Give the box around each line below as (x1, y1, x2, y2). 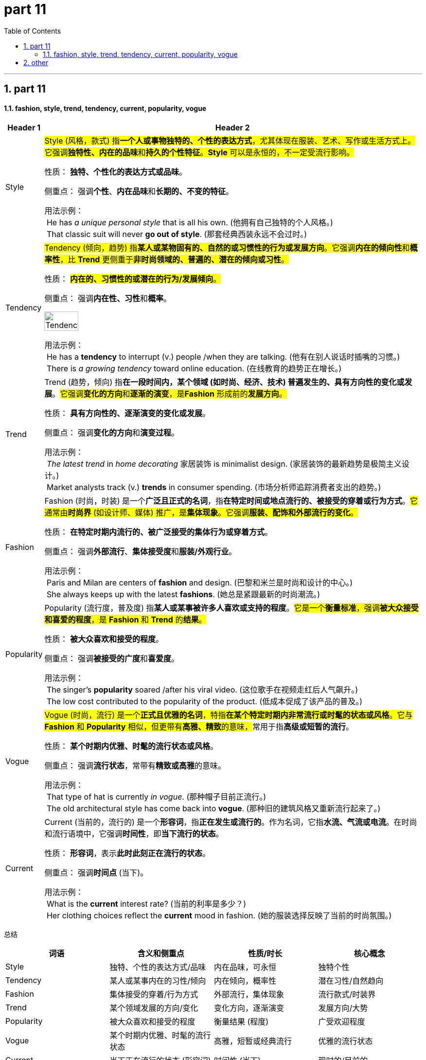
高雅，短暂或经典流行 (214, 1036, 292, 1046)
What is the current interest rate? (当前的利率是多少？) (46, 899, 246, 909)
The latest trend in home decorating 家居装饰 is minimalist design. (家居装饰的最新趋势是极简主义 (46, 459, 402, 469)
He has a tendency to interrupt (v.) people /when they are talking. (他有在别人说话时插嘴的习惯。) (46, 352, 400, 362)
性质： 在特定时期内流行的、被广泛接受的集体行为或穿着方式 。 (44, 527, 272, 537)
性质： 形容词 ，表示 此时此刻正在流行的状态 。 (44, 848, 211, 859)
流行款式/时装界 (318, 989, 376, 1000)
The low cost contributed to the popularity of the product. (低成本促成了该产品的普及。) (46, 696, 363, 707)
